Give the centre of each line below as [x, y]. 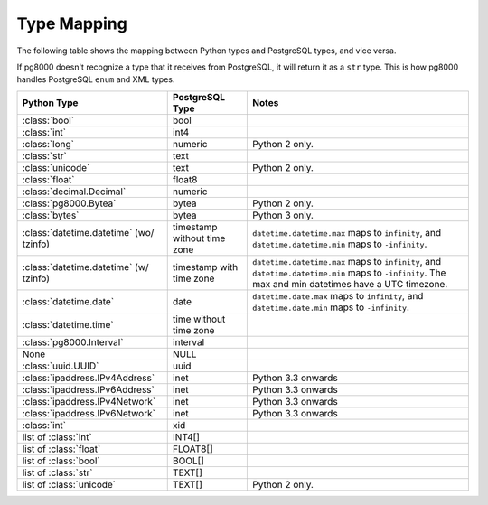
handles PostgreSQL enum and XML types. [96, 79]
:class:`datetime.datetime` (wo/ [88, 232]
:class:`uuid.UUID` [61, 366]
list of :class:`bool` [61, 461]
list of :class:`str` [57, 472]
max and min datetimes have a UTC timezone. [350, 284]
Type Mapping [72, 23]
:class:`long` [48, 144]
